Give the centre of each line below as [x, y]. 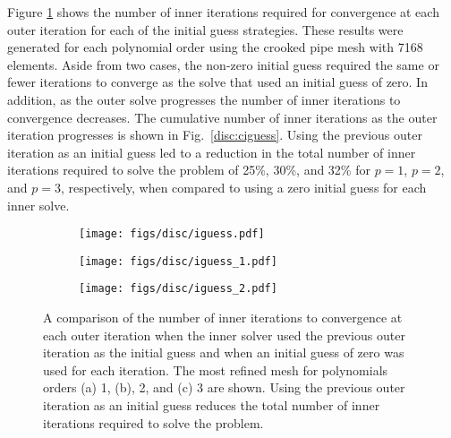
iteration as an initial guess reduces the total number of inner [212, 405]
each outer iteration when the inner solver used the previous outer [224, 335]
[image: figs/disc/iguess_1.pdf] [178, 261]
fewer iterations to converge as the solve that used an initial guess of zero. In [217, 82]
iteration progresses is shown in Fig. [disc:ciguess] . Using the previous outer [215, 135]
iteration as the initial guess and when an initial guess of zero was [224, 352]
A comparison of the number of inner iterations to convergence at [223, 318]
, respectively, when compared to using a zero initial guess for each [243, 187]
